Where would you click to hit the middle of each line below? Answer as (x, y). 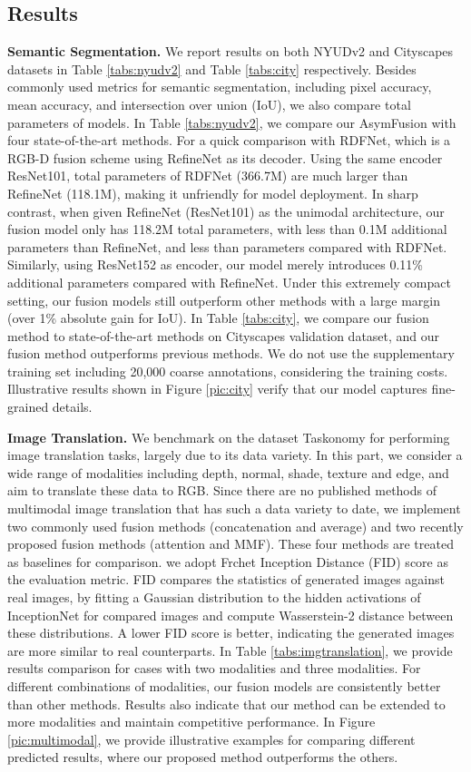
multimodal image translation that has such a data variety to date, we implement (234, 508)
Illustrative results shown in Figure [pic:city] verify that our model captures (217, 389)
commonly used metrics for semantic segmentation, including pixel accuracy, (220, 87)
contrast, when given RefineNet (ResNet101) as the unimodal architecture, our (226, 211)
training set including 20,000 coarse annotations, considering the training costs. (228, 371)
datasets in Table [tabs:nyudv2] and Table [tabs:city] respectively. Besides (212, 68)
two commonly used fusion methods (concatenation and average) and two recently (235, 526)
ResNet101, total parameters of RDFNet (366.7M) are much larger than (208, 176)
